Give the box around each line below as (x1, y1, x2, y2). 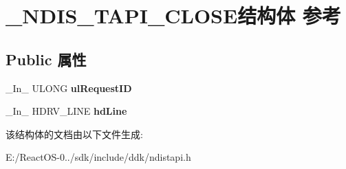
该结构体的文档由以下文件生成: (6, 126, 143, 141)
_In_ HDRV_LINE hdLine (6, 104, 127, 118)
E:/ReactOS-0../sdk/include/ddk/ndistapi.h (6, 150, 191, 164)
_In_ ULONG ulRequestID (6, 80, 132, 95)
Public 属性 (6, 48, 87, 69)
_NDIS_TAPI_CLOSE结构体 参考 (6, 1, 341, 30)
